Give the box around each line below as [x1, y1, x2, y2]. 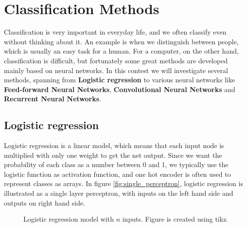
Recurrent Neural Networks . [4, 94, 101, 104]
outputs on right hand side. [4, 197, 86, 208]
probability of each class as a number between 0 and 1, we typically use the [4, 159, 229, 170]
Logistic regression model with [23, 214, 114, 224]
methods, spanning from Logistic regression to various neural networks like [4, 75, 235, 85]
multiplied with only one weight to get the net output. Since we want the [4, 150, 222, 160]
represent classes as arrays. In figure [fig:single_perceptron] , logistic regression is [4, 178, 243, 189]
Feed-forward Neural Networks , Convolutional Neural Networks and [4, 84, 235, 94]
